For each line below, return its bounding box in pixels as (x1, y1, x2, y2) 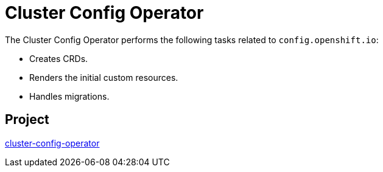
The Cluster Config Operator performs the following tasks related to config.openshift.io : (5, 34, 379, 45)
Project (5, 112, 49, 128)
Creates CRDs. (29, 53, 88, 64)
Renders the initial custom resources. (29, 72, 178, 83)
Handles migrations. (29, 91, 110, 101)
